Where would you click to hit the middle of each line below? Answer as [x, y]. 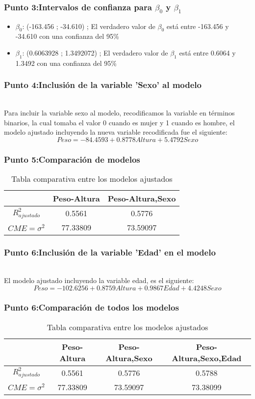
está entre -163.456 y [198, 26]
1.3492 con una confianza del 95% [66, 63]
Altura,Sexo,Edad [207, 358]
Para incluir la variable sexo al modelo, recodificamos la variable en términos [119, 113]
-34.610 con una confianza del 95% [67, 36]
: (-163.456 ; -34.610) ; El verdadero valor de [89, 26]
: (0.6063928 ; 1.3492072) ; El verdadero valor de [95, 52]
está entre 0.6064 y [207, 52]
